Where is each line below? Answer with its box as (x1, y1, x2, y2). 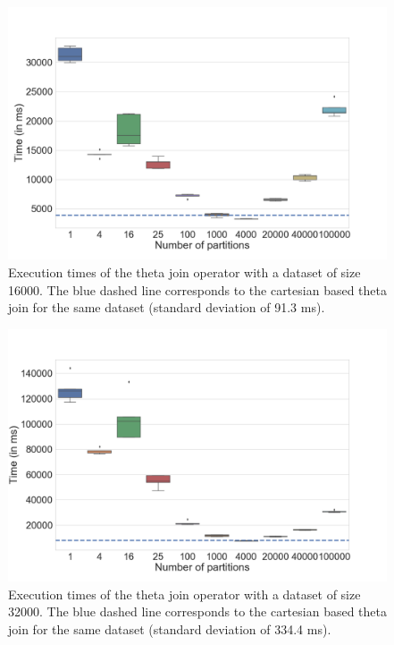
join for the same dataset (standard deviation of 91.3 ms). (8, 298, 325, 317)
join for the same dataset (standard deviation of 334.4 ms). (8, 619, 331, 638)
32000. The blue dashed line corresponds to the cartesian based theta (8, 602, 387, 621)
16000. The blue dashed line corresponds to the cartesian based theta (8, 280, 387, 299)
